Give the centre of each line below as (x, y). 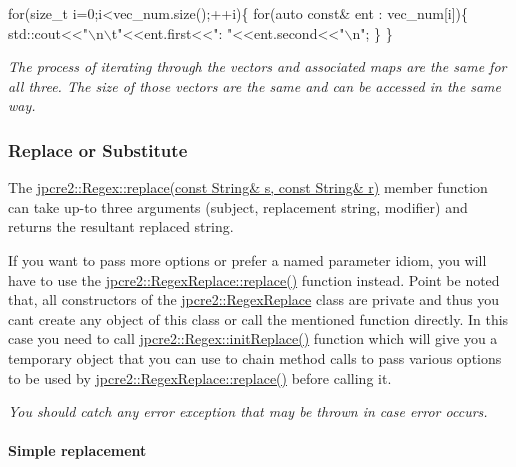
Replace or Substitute (98, 149)
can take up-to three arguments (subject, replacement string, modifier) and (238, 206)
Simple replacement (77, 450)
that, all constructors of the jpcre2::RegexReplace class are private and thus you (253, 299)
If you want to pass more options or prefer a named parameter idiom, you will (247, 259)
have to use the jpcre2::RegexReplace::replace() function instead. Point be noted (254, 279)
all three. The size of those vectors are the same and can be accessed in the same (254, 85)
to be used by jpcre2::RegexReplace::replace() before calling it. (200, 377)
